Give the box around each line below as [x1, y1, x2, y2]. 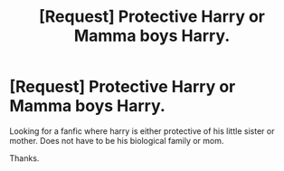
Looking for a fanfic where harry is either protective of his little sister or [9, 125, 275, 137]
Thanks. [9, 152, 40, 164]
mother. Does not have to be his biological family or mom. [9, 135, 224, 146]
